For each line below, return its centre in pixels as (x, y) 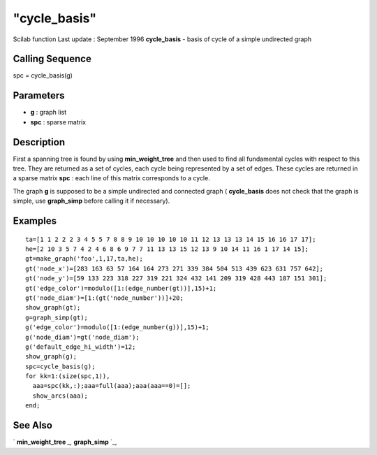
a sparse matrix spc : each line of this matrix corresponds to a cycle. (112, 178)
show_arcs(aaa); (60, 396)
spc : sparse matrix (58, 122)
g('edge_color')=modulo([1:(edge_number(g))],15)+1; (117, 327)
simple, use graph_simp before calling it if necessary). (91, 201)
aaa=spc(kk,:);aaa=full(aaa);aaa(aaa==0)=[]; (112, 386)
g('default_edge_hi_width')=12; (81, 347)
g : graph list (49, 113)
